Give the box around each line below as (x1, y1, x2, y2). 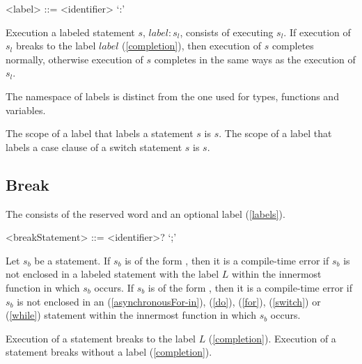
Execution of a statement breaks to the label (6, 331, 196, 345)
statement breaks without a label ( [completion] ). (6, 345, 212, 359)
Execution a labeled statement (6, 24, 135, 39)
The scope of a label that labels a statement (6, 126, 194, 141)
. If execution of (283, 24, 351, 39)
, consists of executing (180, 24, 274, 39)
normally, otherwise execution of (6, 52, 143, 66)
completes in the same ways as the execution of (154, 52, 356, 66)
